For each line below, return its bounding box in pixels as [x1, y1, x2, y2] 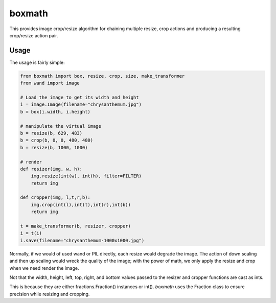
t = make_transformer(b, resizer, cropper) [20, 223, 131, 229]
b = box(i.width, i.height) [20, 109, 90, 114]
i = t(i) [20, 230, 42, 236]
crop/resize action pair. [9, 32, 58, 38]
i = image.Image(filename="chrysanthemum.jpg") [20, 102, 142, 107]
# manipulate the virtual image [20, 123, 102, 129]
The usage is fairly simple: [9, 59, 65, 65]
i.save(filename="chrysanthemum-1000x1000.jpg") [20, 238, 145, 243]
